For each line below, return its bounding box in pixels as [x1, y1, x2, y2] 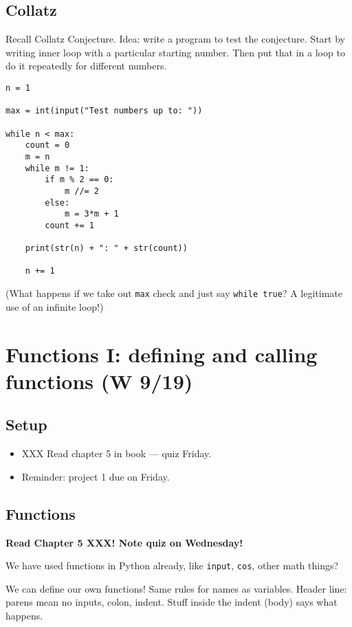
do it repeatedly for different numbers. [5, 58, 167, 73]
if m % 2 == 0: [45, 175, 114, 185]
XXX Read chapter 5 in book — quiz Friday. [21, 446, 212, 461]
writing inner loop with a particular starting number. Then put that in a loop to [5, 45, 345, 59]
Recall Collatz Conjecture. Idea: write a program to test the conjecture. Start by [5, 32, 345, 46]
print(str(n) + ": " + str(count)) [25, 243, 188, 254]
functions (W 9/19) [5, 366, 193, 395]
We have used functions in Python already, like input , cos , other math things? [5, 558, 339, 573]
